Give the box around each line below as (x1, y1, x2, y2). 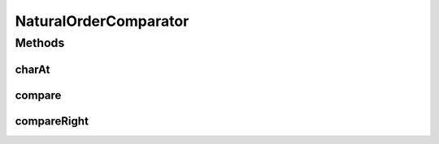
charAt (15, 62, 50, 76)
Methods (15, 36, 65, 50)
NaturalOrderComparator (15, 12, 189, 30)
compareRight (15, 114, 89, 128)
